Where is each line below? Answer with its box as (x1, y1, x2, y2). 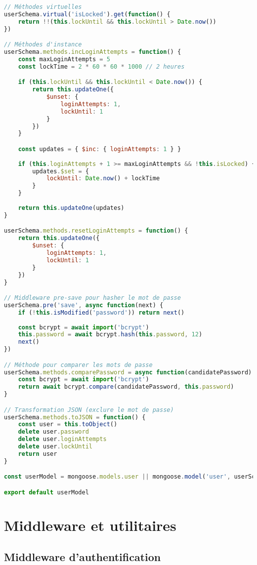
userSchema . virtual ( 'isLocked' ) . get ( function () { (4, 10, 171, 18)
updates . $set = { (32, 167, 89, 175)
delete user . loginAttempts (18, 436, 107, 443)
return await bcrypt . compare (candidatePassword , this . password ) (18, 383, 234, 391)
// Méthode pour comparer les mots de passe (4, 361, 153, 368)
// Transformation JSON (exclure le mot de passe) (4, 406, 174, 413)
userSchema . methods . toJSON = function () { (4, 413, 146, 421)
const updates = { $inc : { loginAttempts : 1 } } (18, 145, 181, 153)
